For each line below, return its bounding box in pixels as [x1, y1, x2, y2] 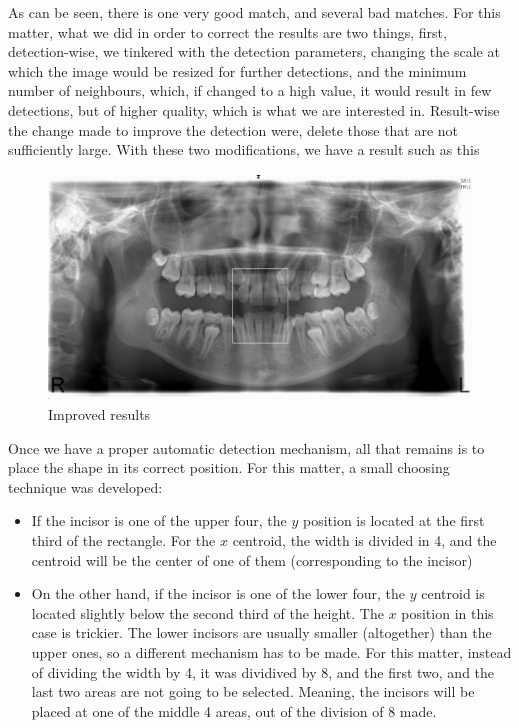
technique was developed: [8, 476, 163, 497]
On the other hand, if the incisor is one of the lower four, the [31, 583, 406, 604]
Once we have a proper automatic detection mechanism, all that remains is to [8, 437, 485, 458]
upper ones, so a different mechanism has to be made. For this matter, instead [31, 642, 512, 663]
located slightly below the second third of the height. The [31, 602, 384, 623]
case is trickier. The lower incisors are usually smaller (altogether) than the [31, 622, 492, 643]
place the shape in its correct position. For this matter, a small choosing [8, 457, 450, 478]
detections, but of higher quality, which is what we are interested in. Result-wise [8, 99, 500, 120]
